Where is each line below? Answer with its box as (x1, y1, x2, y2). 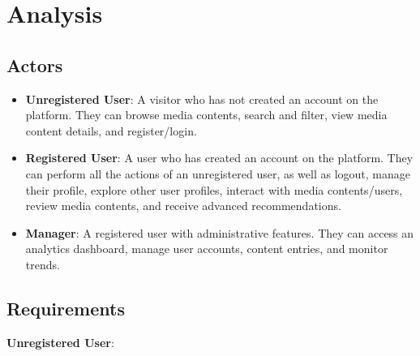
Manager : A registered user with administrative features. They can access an (25, 224, 414, 241)
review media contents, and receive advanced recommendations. (25, 197, 341, 214)
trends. (25, 255, 60, 272)
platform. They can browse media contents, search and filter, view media (25, 106, 388, 123)
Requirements (6, 295, 125, 320)
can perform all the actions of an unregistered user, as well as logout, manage (25, 165, 411, 182)
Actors (6, 52, 63, 77)
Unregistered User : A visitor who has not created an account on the (25, 90, 379, 107)
